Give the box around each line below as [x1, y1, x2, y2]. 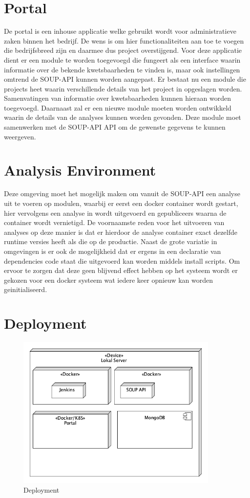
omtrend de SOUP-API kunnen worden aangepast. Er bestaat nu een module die [4, 74, 246, 84]
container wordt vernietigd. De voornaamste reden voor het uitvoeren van [4, 217, 225, 227]
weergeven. [4, 131, 36, 141]
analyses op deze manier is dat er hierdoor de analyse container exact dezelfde [4, 226, 238, 237]
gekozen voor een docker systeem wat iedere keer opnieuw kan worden [4, 274, 213, 285]
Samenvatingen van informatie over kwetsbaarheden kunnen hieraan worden [4, 93, 231, 103]
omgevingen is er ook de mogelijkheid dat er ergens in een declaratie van [4, 246, 221, 256]
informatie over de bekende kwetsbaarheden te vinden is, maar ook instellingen [4, 64, 240, 74]
